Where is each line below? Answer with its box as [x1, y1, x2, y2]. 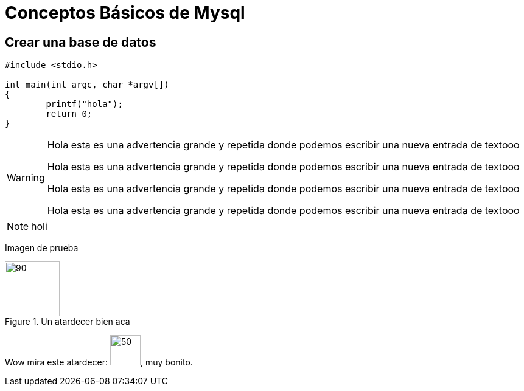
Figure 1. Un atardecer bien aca [5, 316, 130, 327]
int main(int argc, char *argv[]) [5, 80, 169, 90]
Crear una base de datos [5, 34, 156, 50]
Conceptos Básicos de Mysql [5, 2, 245, 23]
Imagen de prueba [5, 243, 79, 254]
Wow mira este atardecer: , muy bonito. [5, 357, 193, 368]
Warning [7, 171, 45, 184]
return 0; [46, 109, 93, 119]
